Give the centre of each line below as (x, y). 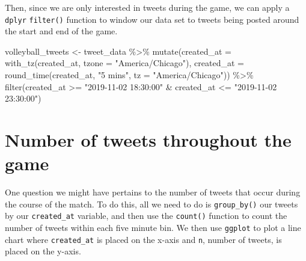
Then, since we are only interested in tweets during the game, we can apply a (147, 7)
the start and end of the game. (61, 31)
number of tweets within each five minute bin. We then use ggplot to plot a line (153, 228)
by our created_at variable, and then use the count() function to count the (146, 216)
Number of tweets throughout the (148, 140)
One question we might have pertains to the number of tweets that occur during (153, 192)
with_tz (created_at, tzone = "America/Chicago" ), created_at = (124, 63)
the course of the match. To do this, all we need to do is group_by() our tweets (151, 204)
